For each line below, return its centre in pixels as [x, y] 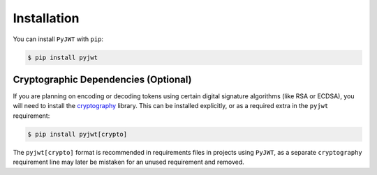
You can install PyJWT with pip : [58, 39]
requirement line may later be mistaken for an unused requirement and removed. [128, 162]
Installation [46, 18]
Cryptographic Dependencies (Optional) [102, 79]
